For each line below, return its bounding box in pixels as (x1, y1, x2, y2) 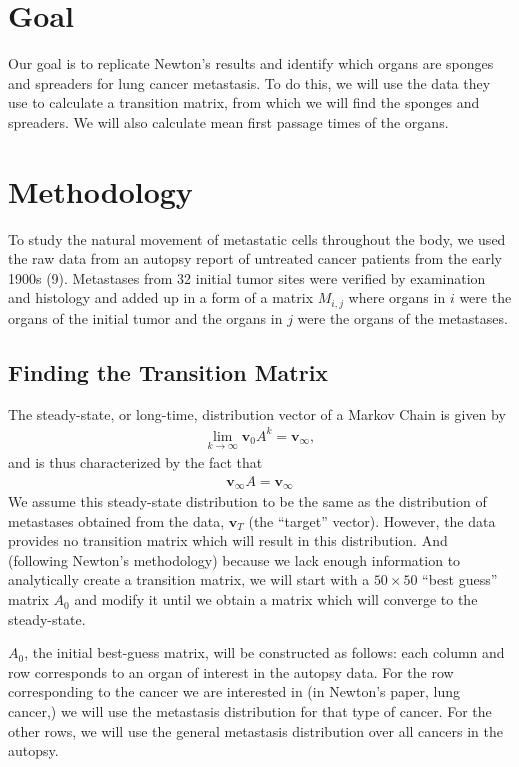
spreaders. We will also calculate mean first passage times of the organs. (8, 111, 449, 132)
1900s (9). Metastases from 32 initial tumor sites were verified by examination (8, 267, 486, 288)
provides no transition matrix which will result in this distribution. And (8, 530, 448, 551)
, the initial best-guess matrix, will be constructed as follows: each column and (24, 642, 505, 663)
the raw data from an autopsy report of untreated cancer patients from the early (8, 248, 502, 269)
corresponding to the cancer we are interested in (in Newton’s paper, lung (8, 681, 460, 702)
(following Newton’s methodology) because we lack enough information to (8, 549, 461, 570)
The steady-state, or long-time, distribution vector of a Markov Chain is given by (8, 403, 506, 424)
